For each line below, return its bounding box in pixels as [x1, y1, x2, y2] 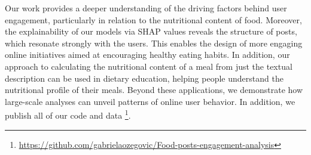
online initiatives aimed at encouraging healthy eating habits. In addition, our [5, 48, 290, 61]
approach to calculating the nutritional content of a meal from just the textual [5, 60, 292, 72]
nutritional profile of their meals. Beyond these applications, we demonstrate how [5, 83, 303, 96]
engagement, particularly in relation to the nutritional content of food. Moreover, [5, 13, 302, 26]
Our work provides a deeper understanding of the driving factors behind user [5, 2, 287, 14]
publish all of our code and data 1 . [5, 107, 131, 121]
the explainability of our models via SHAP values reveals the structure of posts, [5, 25, 297, 38]
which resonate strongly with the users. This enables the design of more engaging [5, 36, 303, 49]
